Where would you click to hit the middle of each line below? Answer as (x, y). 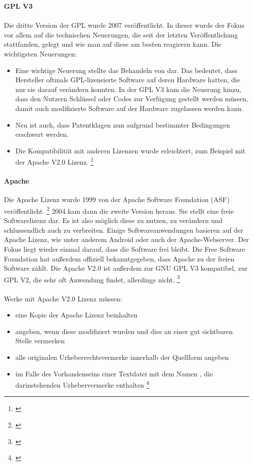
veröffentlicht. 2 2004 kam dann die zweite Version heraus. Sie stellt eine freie (119, 210)
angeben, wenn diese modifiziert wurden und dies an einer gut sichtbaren (124, 331)
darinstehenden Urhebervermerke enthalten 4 (82, 384)
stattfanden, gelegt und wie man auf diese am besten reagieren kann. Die (113, 44)
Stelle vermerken (40, 341)
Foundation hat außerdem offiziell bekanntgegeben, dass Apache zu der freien (119, 258)
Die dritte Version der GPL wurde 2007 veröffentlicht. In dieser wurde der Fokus (124, 25)
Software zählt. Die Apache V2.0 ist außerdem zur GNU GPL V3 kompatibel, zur (126, 268)
